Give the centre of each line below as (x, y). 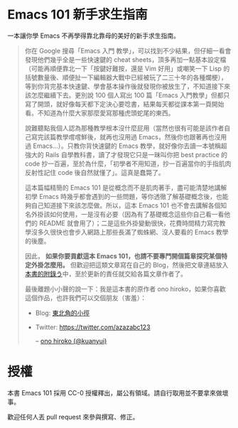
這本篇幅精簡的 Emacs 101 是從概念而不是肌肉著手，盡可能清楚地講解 (126, 187)
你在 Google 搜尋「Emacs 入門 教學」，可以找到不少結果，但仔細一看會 (128, 50)
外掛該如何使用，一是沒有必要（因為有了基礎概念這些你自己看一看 (128, 214)
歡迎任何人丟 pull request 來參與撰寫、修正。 (73, 417)
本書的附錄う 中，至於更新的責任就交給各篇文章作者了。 (106, 274)
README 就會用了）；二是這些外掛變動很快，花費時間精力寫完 (129, 223)
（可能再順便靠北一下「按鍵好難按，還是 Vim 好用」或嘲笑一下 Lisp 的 (127, 68)
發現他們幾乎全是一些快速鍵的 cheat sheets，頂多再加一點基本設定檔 (125, 59)
